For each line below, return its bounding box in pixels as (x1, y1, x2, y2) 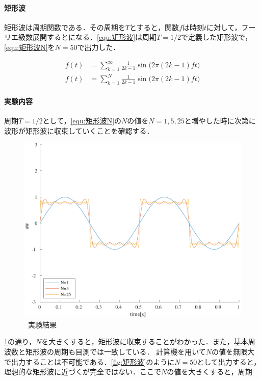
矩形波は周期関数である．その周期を (4, 21, 125, 32)
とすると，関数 (129, 21, 179, 32)
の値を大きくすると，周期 (167, 366, 252, 377)
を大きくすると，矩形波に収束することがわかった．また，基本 (41, 336, 248, 347)
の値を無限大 (212, 346, 255, 357)
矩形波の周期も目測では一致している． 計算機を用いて (25, 346, 206, 357)
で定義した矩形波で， (180, 32, 252, 42)
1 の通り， (4, 336, 36, 347)
